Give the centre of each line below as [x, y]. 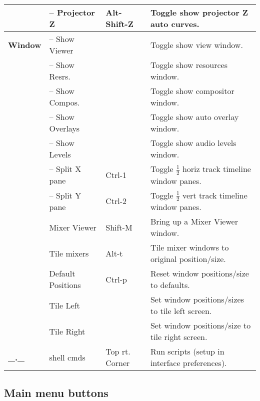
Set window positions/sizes [197, 299]
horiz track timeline [216, 169]
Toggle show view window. [196, 44]
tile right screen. [179, 337]
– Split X [65, 169]
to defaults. [170, 285]
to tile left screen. [181, 311]
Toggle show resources [189, 65]
